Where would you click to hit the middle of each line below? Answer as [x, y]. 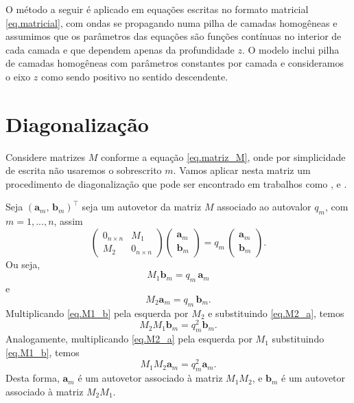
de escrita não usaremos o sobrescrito [84, 170]
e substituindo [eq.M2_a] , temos [276, 313]
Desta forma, [33, 378]
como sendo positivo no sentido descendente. [135, 76]
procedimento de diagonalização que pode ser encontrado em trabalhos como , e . [176, 183]
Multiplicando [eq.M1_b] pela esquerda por [97, 313]
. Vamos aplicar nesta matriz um [242, 170]
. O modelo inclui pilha [291, 49]
